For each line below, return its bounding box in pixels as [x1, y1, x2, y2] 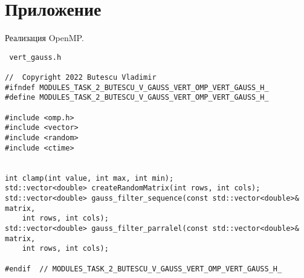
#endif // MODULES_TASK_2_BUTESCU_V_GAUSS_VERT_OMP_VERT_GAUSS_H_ [5, 264, 282, 273]
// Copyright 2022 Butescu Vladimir [5, 73, 157, 82]
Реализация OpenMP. [5, 31, 84, 44]
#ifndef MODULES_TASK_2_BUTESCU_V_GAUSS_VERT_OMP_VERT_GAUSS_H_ [5, 83, 269, 92]
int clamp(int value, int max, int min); [5, 173, 174, 183]
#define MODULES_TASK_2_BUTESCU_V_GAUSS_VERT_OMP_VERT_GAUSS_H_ [5, 93, 269, 102]
